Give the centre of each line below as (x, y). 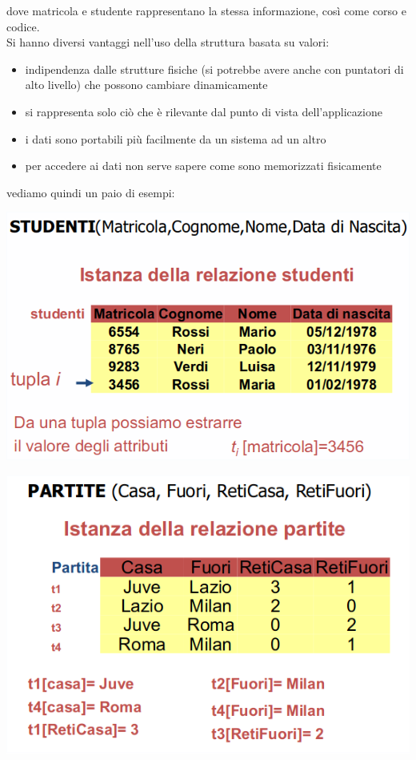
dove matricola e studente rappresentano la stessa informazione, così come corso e (206, 10)
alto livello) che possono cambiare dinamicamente (146, 85)
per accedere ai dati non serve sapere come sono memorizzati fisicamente (203, 166)
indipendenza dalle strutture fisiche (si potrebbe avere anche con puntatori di (214, 69)
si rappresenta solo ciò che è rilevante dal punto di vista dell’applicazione (204, 111)
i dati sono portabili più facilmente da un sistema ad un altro (176, 138)
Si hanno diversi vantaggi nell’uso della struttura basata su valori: (168, 42)
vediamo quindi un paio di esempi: (91, 192)
